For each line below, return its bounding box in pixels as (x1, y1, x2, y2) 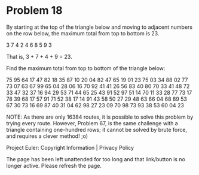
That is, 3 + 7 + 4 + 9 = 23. (6, 53, 73, 60)
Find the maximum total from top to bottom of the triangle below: (6, 64, 166, 72)
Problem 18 (6, 4, 63, 17)
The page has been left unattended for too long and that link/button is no (6, 155, 185, 162)
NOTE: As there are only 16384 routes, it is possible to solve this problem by (6, 113, 194, 120)
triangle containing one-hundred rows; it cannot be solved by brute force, (6, 126, 187, 133)
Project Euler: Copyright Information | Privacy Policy (6, 144, 134, 151)
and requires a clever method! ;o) (6, 132, 88, 140)
